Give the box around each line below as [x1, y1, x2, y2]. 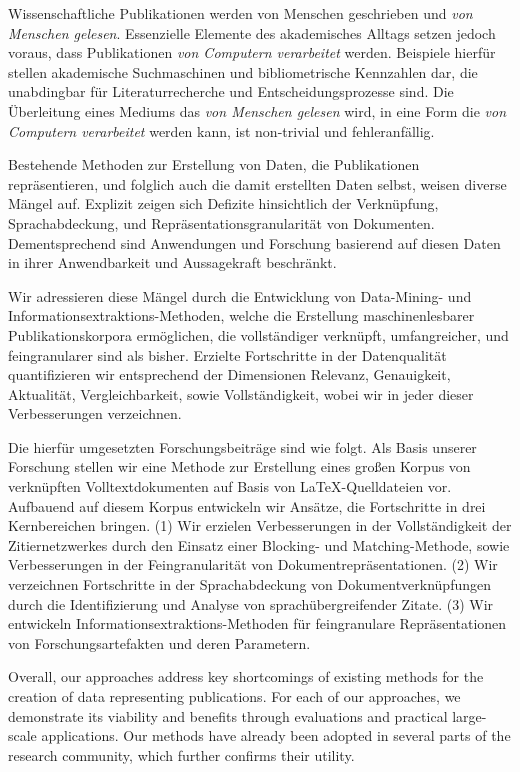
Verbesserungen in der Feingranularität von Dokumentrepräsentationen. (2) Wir [8, 554, 498, 575]
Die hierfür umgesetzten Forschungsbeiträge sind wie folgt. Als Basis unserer [8, 436, 477, 457]
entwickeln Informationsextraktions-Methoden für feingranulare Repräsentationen [8, 613, 507, 634]
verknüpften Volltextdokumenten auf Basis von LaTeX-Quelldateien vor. [8, 476, 452, 497]
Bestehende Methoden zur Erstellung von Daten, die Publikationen [8, 154, 420, 175]
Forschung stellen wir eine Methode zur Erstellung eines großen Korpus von [8, 456, 471, 477]
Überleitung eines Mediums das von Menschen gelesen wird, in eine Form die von [8, 100, 507, 121]
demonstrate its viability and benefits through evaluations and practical [8, 705, 448, 726]
